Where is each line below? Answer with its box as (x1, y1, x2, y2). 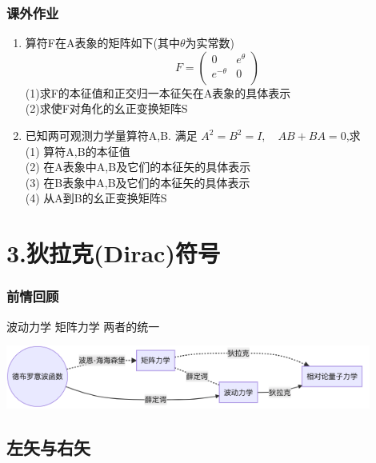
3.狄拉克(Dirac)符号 (6, 237, 220, 269)
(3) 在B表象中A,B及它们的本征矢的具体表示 (25, 174, 250, 190)
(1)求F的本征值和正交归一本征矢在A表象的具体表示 (25, 84, 291, 101)
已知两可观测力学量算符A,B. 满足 (25, 127, 198, 143)
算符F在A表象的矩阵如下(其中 (25, 34, 180, 51)
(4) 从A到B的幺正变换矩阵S (25, 190, 167, 206)
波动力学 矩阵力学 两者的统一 (6, 317, 160, 334)
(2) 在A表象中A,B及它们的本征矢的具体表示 (25, 158, 251, 175)
